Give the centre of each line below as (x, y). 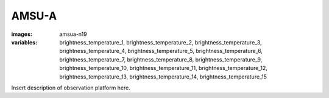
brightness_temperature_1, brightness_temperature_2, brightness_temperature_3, (161, 42)
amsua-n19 (73, 34)
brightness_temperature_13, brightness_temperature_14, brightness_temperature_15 (163, 77)
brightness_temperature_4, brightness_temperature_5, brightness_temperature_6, (161, 51)
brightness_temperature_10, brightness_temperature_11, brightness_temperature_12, (164, 68)
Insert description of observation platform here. (71, 88)
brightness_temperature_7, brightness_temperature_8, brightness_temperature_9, (161, 59)
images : (22, 34)
